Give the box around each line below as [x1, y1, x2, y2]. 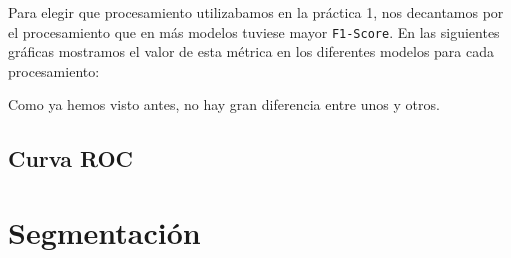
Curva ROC [8, 143, 134, 174]
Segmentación [8, 212, 201, 252]
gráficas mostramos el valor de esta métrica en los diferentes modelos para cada [8, 41, 495, 62]
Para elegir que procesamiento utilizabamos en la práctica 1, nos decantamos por [8, 2, 504, 22]
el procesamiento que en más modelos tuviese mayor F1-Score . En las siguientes [8, 21, 500, 42]
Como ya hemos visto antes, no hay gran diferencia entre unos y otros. [8, 94, 440, 115]
